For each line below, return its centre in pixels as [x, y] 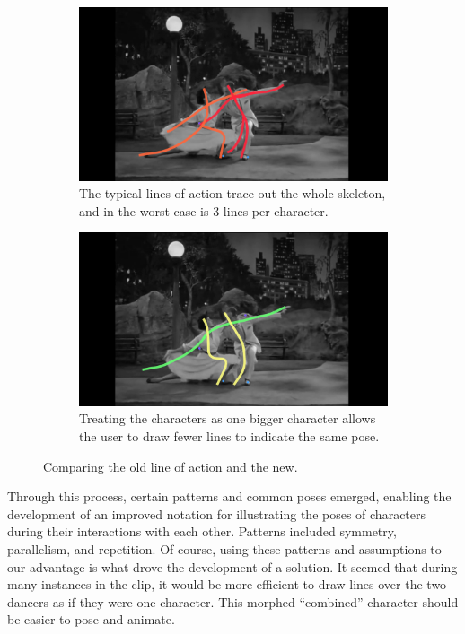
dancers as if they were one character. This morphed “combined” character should [233, 601]
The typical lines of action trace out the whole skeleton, [232, 193]
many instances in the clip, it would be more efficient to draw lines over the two [227, 584]
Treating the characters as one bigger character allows [228, 418]
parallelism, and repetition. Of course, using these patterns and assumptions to [224, 548]
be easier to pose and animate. [91, 619]
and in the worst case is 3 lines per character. [204, 210]
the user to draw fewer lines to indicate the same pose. [229, 435]
